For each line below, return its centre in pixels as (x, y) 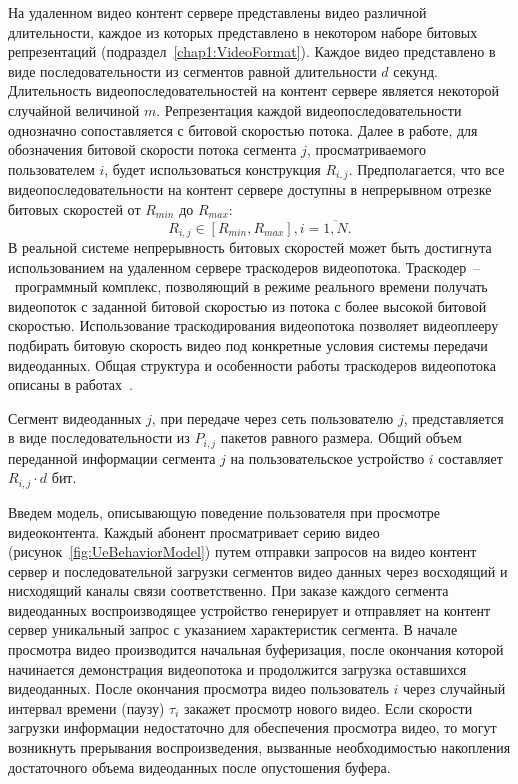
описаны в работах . (70, 384)
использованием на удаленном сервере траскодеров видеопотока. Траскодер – (244, 266)
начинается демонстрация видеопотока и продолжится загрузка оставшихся (237, 668)
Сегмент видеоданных (75, 417)
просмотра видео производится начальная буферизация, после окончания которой (256, 649)
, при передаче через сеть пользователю (272, 417)
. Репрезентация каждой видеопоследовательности (309, 109)
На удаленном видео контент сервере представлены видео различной (217, 12)
